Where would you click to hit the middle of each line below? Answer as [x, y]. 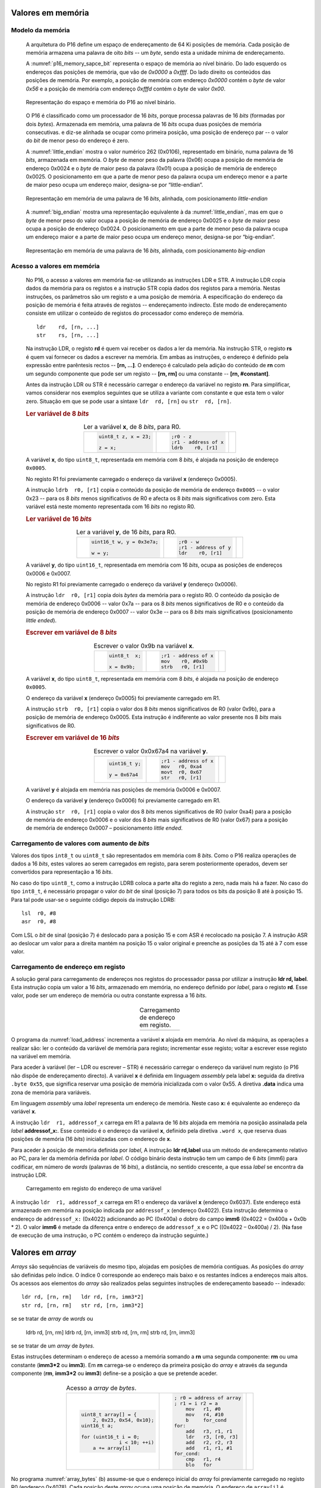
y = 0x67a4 [124, 775]
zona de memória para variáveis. [51, 1092]
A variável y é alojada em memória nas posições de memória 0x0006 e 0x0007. [123, 789]
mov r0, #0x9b [184, 661]
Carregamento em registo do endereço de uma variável [94, 1189]
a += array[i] [112, 1448]
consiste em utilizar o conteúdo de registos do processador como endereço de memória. [135, 313]
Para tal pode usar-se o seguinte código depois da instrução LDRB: [93, 899]
